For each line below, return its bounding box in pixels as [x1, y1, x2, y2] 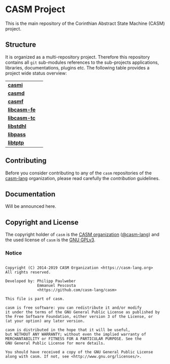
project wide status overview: [5, 70, 67, 76]
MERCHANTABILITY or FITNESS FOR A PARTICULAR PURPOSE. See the [5, 336, 142, 342]
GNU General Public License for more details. [5, 341, 106, 346]
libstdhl [8, 123, 26, 130]
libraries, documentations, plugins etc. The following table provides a [5, 64, 150, 70]
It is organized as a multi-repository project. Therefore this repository [5, 54, 150, 60]
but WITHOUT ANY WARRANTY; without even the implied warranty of [5, 332, 146, 337]
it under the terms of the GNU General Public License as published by [5, 310, 160, 315]
